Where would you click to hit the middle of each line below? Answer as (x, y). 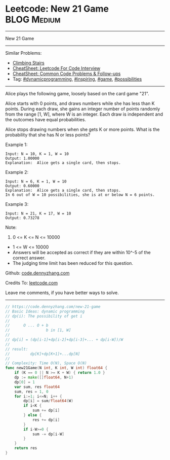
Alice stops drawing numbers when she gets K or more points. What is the (82, 129)
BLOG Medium (33, 20)
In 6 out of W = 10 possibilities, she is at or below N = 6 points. (80, 195)
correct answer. (29, 258)
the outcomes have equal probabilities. (46, 119)
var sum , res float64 (37, 387)
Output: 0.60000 (22, 186)
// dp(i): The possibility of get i (44, 316)
